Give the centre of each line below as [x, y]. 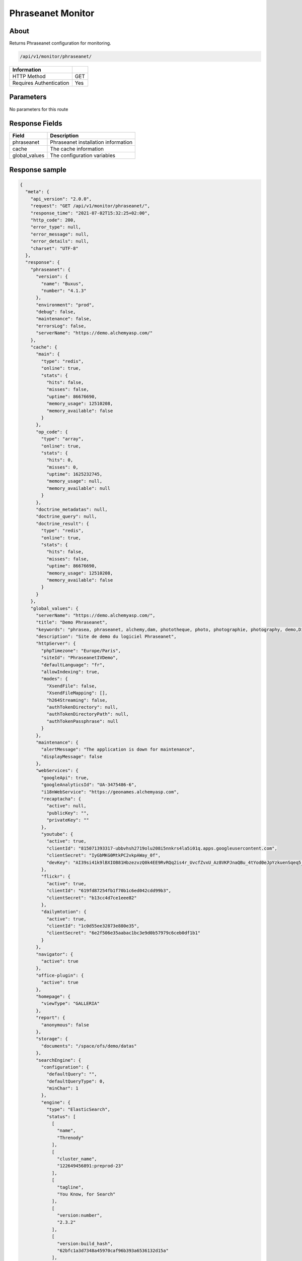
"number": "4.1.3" [64, 291]
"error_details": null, [60, 241]
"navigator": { [55, 954]
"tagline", [70, 1187]
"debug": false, [56, 312]
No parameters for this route [39, 109]
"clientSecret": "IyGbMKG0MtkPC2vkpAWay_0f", [103, 855]
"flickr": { [56, 877]
